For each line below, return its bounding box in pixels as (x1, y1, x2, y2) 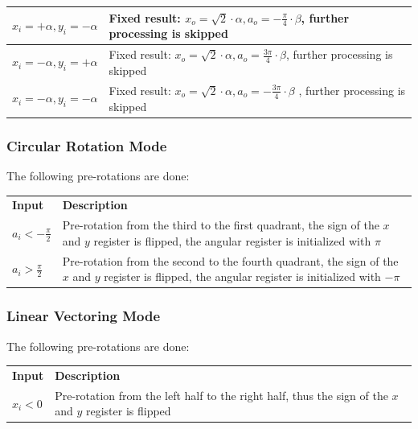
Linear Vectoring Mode (6, 306, 161, 326)
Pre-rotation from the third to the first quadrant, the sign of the (62, 217, 379, 233)
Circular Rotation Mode (6, 135, 167, 155)
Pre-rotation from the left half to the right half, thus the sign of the (55, 386, 388, 403)
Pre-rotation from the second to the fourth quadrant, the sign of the (62, 252, 399, 269)
